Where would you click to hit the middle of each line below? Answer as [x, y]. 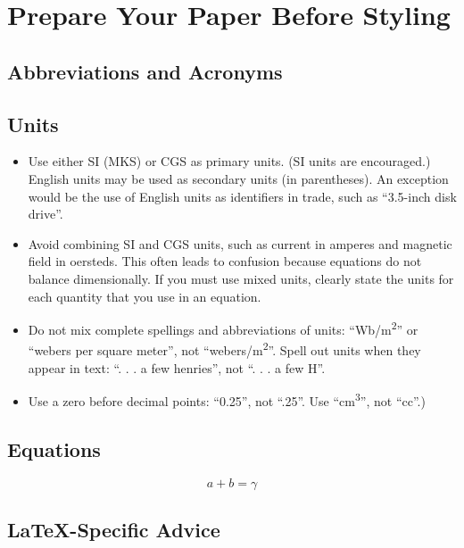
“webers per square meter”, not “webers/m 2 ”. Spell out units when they [224, 349]
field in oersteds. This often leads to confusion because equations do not [225, 261]
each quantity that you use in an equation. [145, 296]
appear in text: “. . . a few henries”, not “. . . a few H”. [177, 367]
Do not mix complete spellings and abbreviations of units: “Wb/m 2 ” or [223, 328]
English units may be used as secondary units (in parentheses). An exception [238, 178]
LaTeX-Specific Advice [114, 530]
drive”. [46, 214]
